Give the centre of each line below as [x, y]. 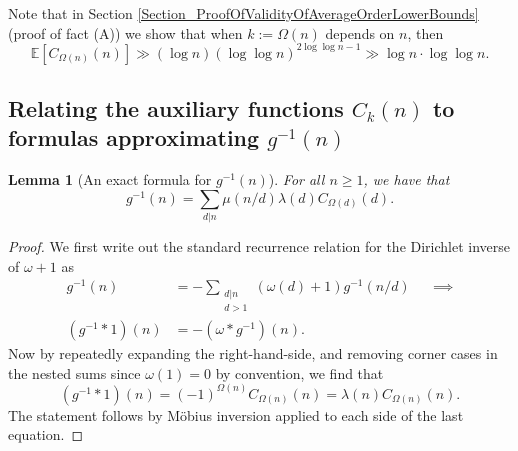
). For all [296, 179]
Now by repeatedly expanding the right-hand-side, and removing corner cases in [253, 353]
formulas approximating [134, 137]
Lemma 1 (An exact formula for [110, 179]
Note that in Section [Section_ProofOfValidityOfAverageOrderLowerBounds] [243, 13]
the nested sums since [74, 372]
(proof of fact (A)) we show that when [125, 32]
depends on [360, 32]
